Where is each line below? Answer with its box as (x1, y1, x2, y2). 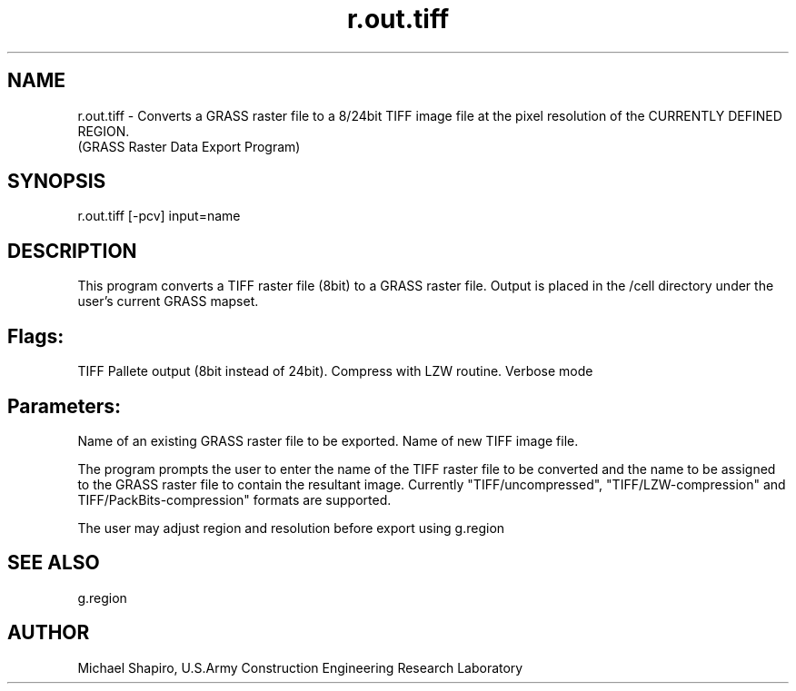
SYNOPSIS (7, 170, 106, 193)
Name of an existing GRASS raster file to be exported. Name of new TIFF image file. (77, 432, 579, 449)
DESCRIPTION (7, 239, 137, 262)
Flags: (7, 324, 65, 348)
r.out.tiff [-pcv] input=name (77, 208, 241, 224)
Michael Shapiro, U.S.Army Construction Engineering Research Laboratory (77, 659, 523, 676)
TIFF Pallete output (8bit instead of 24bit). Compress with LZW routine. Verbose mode (77, 363, 593, 380)
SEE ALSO (7, 551, 100, 575)
